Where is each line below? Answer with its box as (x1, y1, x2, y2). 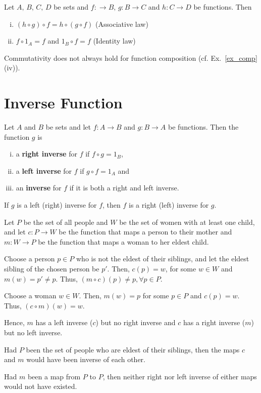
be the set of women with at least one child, (119, 216, 255, 227)
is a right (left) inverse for (129, 200, 209, 210)
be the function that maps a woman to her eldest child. (38, 236, 209, 247)
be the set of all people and (23, 216, 108, 227)
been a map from (27, 371, 81, 381)
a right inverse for (16, 148, 77, 159)
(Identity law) (93, 35, 136, 46)
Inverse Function (4, 92, 123, 113)
